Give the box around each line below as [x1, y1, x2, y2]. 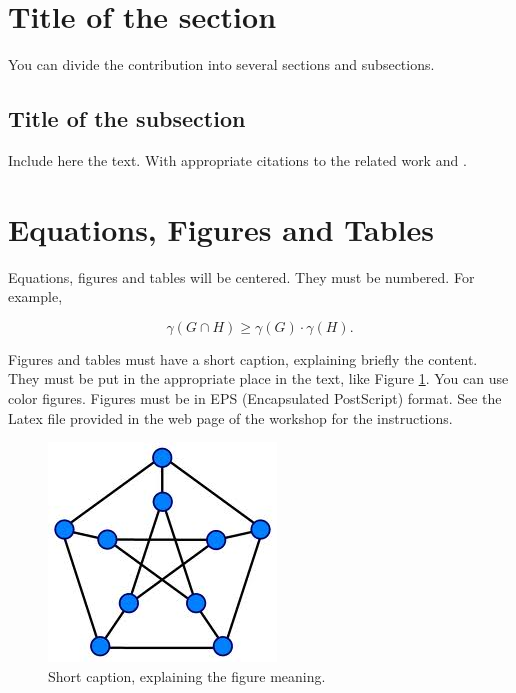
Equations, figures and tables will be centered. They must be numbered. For [8, 266, 475, 287]
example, [8, 286, 63, 307]
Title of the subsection [8, 103, 246, 134]
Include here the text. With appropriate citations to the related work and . [8, 149, 467, 170]
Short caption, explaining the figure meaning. [48, 665, 326, 686]
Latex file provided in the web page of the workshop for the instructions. [8, 407, 453, 428]
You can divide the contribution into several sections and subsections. [8, 54, 435, 75]
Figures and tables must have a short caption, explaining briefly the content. [8, 348, 478, 369]
